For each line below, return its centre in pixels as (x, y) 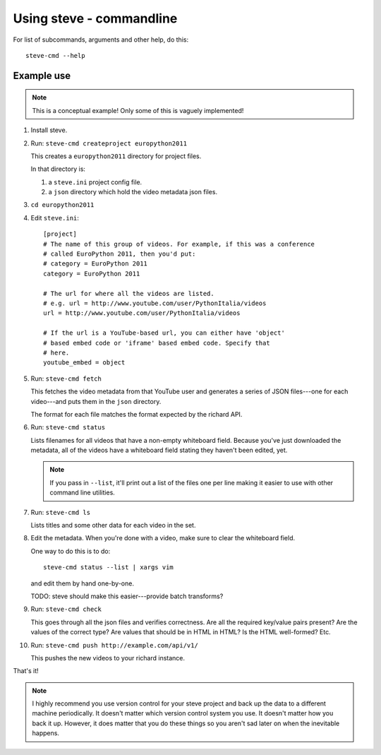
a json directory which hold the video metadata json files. (133, 192)
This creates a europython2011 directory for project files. (116, 156)
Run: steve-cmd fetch (66, 379)
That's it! (26, 671)
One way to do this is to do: (71, 551)
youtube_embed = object (84, 363)
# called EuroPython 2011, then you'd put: (120, 254)
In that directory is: (58, 169)
